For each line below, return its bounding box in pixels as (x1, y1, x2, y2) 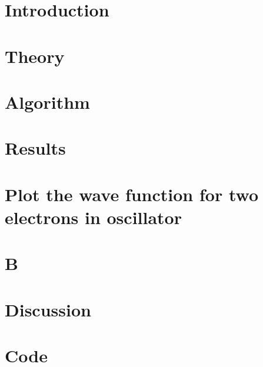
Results (5, 136, 66, 160)
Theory (5, 44, 65, 68)
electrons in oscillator (5, 205, 182, 229)
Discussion (5, 297, 91, 321)
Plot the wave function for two (5, 182, 258, 206)
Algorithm (5, 89, 90, 114)
